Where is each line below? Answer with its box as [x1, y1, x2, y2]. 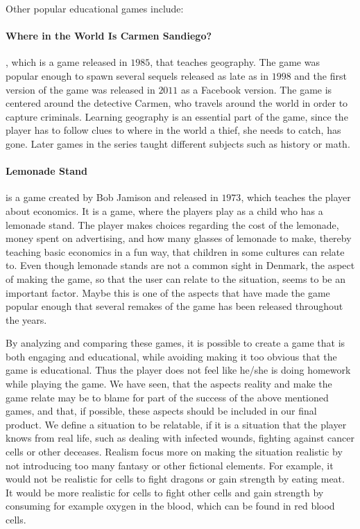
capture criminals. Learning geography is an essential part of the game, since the [6, 109, 348, 123]
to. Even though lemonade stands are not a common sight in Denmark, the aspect [6, 258, 355, 272]
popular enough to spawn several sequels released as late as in [6, 68, 269, 83]
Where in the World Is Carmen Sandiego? [6, 28, 212, 43]
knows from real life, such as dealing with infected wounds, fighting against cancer [6, 431, 354, 445]
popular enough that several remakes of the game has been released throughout [6, 299, 343, 313]
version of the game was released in [6, 82, 155, 96]
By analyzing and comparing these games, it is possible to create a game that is [6, 336, 345, 350]
